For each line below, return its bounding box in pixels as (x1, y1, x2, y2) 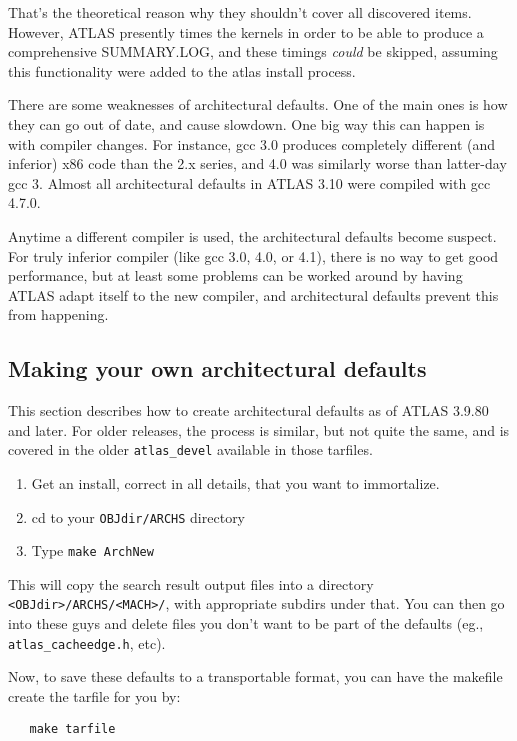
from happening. (8, 304, 109, 325)
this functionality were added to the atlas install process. (8, 60, 356, 81)
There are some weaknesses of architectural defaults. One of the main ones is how (8, 94, 508, 115)
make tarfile (29, 721, 116, 736)
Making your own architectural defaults (8, 353, 427, 384)
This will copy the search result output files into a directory (8, 573, 374, 594)
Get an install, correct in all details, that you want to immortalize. (31, 472, 440, 493)
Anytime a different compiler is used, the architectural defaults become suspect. (8, 225, 497, 246)
